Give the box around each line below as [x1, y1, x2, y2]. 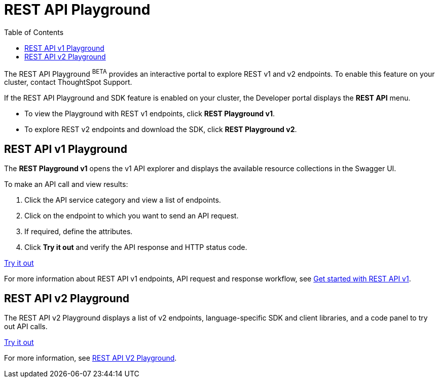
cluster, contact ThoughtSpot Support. [4, 78, 132, 87]
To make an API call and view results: [4, 180, 128, 189]
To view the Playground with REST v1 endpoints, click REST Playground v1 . [24, 109, 275, 118]
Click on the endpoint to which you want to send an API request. [24, 211, 239, 220]
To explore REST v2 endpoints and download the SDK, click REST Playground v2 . [24, 125, 297, 134]
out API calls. [4, 322, 48, 331]
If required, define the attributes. [24, 227, 133, 236]
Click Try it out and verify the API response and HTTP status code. [24, 243, 247, 252]
